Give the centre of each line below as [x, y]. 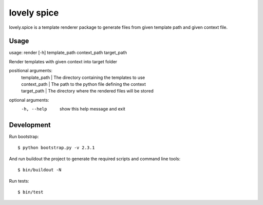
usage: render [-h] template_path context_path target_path [68, 53]
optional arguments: [29, 100]
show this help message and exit [92, 109]
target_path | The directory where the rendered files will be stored [87, 91]
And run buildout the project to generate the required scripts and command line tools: [95, 159]
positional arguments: [31, 71]
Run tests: [19, 181]
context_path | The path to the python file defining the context [84, 84]
